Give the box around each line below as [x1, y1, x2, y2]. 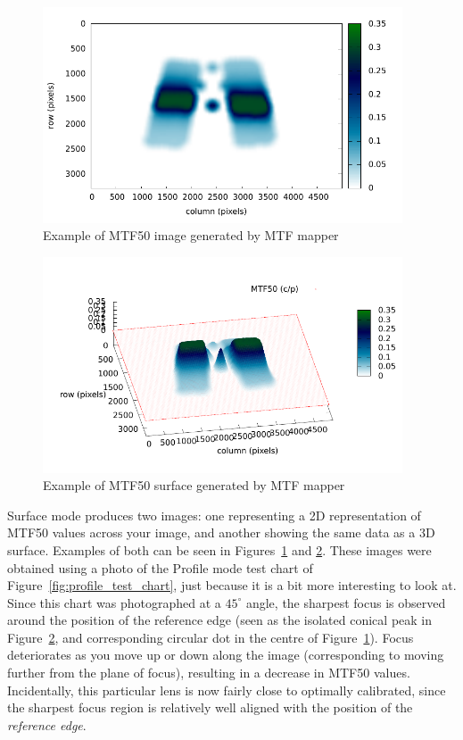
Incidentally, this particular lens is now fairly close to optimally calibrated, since [7, 680, 446, 699]
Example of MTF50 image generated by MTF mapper [43, 226, 339, 245]
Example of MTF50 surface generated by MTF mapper [43, 476, 345, 495]
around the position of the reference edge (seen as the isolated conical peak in [7, 611, 433, 629]
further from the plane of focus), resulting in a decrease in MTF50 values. [7, 663, 410, 682]
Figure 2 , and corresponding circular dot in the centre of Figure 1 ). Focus [7, 628, 414, 646]
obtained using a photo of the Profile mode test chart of [7, 558, 313, 577]
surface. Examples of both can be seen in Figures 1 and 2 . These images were [7, 540, 432, 559]
